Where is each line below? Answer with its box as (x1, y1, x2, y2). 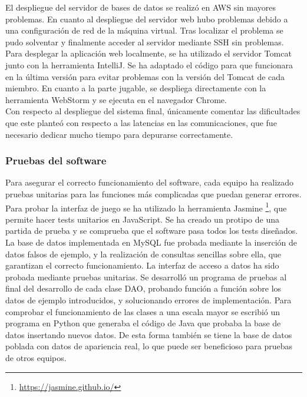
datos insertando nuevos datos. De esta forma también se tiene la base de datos (5, 328, 292, 340)
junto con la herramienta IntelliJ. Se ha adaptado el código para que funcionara (5, 58, 293, 71)
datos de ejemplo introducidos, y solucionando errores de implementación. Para (5, 293, 292, 306)
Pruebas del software (5, 153, 107, 168)
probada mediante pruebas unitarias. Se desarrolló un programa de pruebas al (5, 270, 287, 283)
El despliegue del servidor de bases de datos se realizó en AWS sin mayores (5, 1, 276, 13)
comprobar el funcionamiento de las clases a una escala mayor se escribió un (5, 305, 280, 317)
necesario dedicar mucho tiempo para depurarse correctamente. (5, 128, 233, 140)
